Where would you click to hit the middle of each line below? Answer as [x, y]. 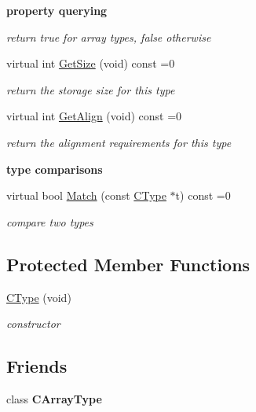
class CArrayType [54, 398]
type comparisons [55, 169]
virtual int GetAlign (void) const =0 [94, 116]
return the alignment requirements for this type [119, 142]
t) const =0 [203, 195]
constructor [33, 324]
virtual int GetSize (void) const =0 [91, 63]
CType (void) [39, 297]
